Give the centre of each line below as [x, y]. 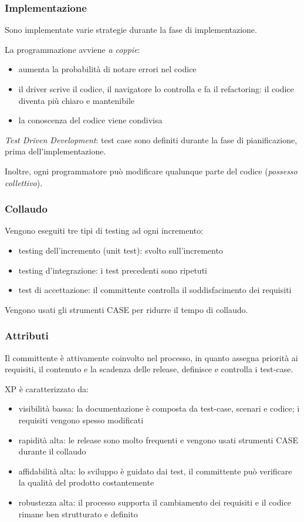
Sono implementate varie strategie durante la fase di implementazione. [131, 30]
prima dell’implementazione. [55, 151]
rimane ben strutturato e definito [78, 513]
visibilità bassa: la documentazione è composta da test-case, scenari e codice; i [159, 408]
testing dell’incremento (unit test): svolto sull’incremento [121, 250]
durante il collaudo [52, 451]
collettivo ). [24, 182]
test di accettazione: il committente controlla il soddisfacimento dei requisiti [155, 290]
